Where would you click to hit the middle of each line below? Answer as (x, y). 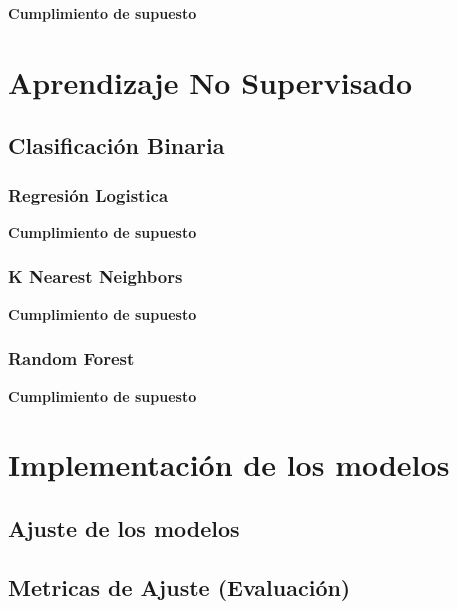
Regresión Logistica (88, 194)
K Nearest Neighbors (95, 276)
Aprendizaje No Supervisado (210, 81)
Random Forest (71, 358)
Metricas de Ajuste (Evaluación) (179, 586)
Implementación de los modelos (229, 464)
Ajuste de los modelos (124, 527)
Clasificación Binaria (116, 145)
